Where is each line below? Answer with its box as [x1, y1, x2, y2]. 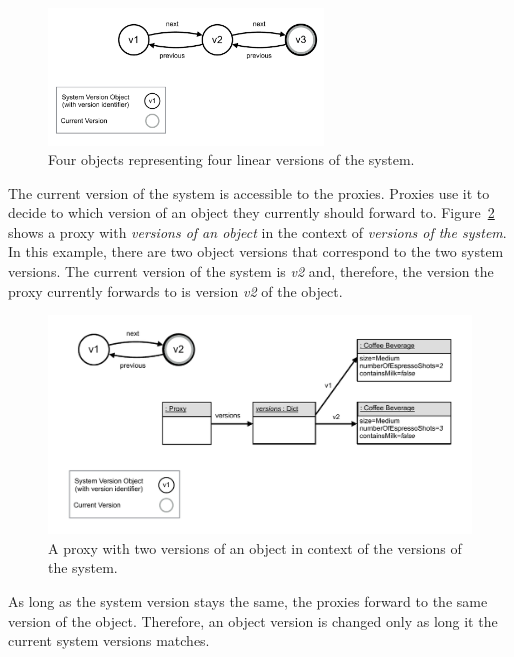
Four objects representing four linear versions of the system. [48, 149, 415, 170]
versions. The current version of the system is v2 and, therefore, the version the [8, 261, 494, 282]
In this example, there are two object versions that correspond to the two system [8, 241, 504, 262]
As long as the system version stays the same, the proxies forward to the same [8, 591, 488, 612]
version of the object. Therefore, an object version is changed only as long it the [8, 610, 498, 631]
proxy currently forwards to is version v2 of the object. [8, 280, 343, 301]
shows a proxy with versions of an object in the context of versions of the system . [8, 221, 507, 242]
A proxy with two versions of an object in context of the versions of [48, 537, 462, 558]
